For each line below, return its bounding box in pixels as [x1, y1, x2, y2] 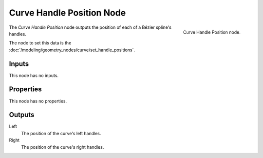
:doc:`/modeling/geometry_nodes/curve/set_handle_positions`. [9, 47, 135, 53]
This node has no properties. [9, 98, 67, 104]
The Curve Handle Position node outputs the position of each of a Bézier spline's [9, 24, 171, 30]
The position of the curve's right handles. [21, 144, 104, 150]
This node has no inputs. [9, 72, 58, 78]
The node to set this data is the [9, 40, 72, 46]
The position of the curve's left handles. [21, 130, 101, 136]
